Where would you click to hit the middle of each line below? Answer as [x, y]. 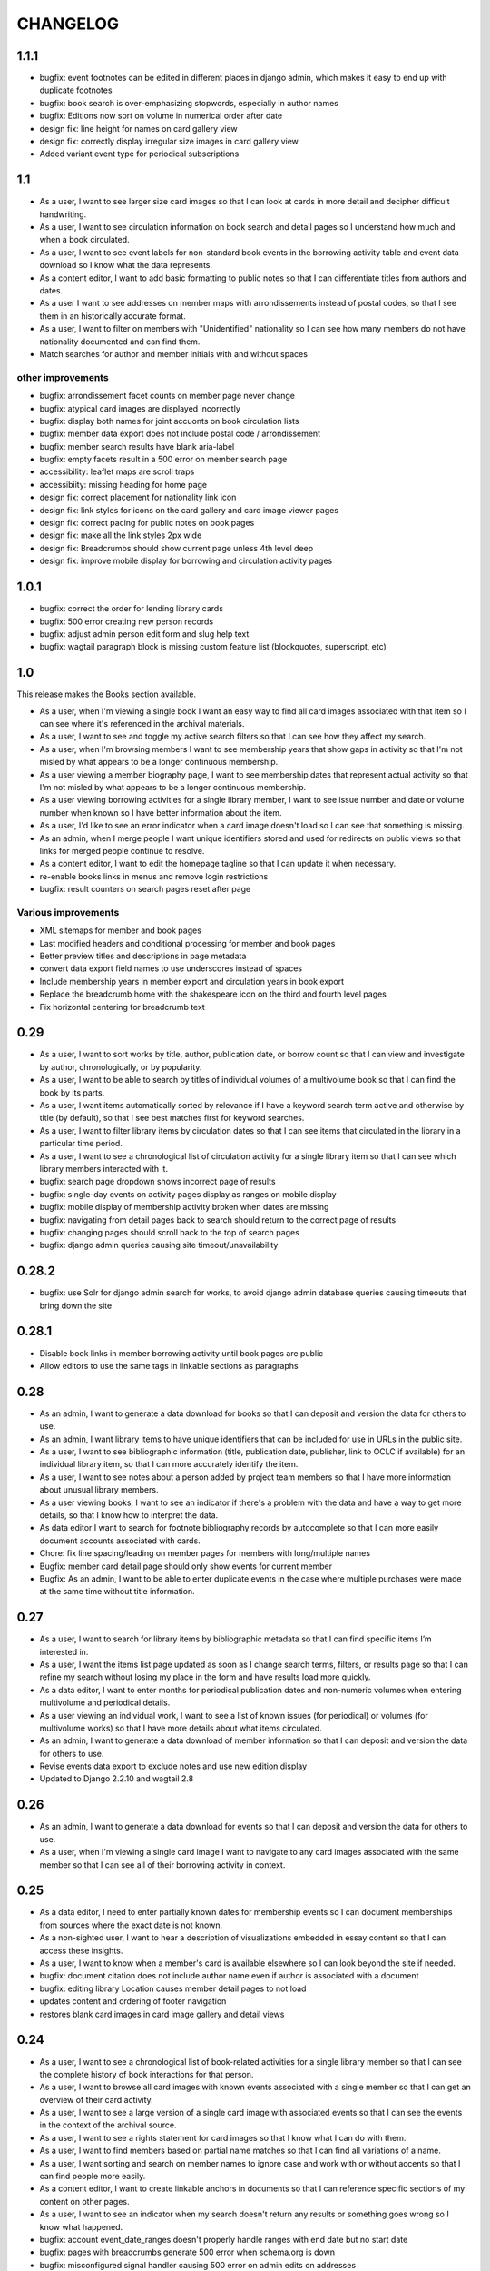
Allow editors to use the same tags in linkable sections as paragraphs [169, 1365]
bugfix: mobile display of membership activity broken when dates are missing [184, 1207]
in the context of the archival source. [108, 2125]
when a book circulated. [85, 240]
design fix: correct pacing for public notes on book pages [147, 523]
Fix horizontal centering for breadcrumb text [122, 1007]
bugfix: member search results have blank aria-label [137, 446]
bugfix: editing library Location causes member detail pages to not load [173, 1988]
